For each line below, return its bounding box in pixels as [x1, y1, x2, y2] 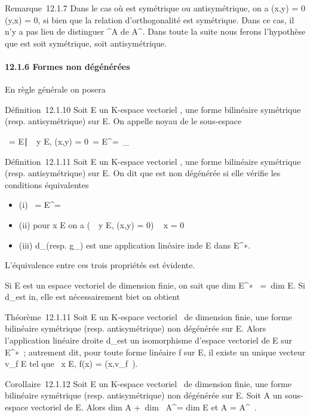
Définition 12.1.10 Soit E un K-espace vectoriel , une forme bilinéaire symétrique [5, 103, 301, 115]
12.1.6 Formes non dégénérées [5, 60, 130, 72]
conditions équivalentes [5, 178, 89, 191]
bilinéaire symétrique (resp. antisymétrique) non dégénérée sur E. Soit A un [5, 389, 283, 401]
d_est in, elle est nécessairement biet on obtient [5, 290, 180, 303]
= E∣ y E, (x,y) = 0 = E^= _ [8, 134, 130, 147]
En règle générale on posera [5, 83, 106, 96]
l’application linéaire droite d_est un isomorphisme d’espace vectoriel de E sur [5, 334, 293, 347]
